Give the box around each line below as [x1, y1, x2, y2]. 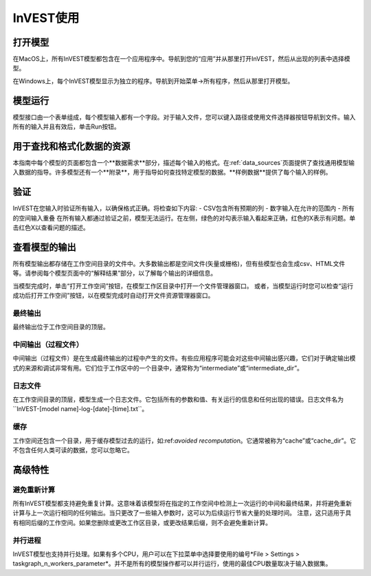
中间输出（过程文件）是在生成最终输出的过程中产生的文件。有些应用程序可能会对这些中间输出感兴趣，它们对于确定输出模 [12, 354, 356, 362]
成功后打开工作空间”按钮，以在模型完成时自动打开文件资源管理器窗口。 [12, 291, 214, 300]
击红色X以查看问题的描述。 [12, 223, 89, 232]
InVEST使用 [12, 10, 80, 25]
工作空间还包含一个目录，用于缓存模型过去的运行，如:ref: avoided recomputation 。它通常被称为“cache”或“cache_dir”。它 [12, 436, 357, 445]
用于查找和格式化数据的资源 [12, 140, 131, 152]
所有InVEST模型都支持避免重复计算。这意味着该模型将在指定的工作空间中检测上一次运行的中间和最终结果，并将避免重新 [12, 499, 352, 508]
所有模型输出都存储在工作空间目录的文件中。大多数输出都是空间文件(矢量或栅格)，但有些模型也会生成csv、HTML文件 [12, 260, 346, 268]
